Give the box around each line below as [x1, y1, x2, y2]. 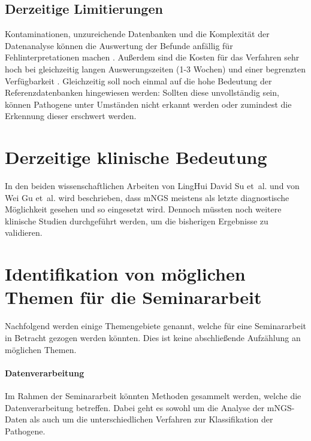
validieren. [5, 226, 43, 239]
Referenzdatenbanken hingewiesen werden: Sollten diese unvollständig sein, [5, 86, 279, 99]
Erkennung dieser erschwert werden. [5, 110, 137, 122]
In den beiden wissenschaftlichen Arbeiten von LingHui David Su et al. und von [5, 180, 300, 192]
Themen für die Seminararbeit [5, 285, 262, 309]
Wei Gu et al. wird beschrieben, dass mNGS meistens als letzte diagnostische [5, 191, 289, 203]
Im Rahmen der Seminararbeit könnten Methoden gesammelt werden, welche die [5, 389, 301, 402]
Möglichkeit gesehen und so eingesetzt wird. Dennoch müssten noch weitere [5, 203, 282, 215]
